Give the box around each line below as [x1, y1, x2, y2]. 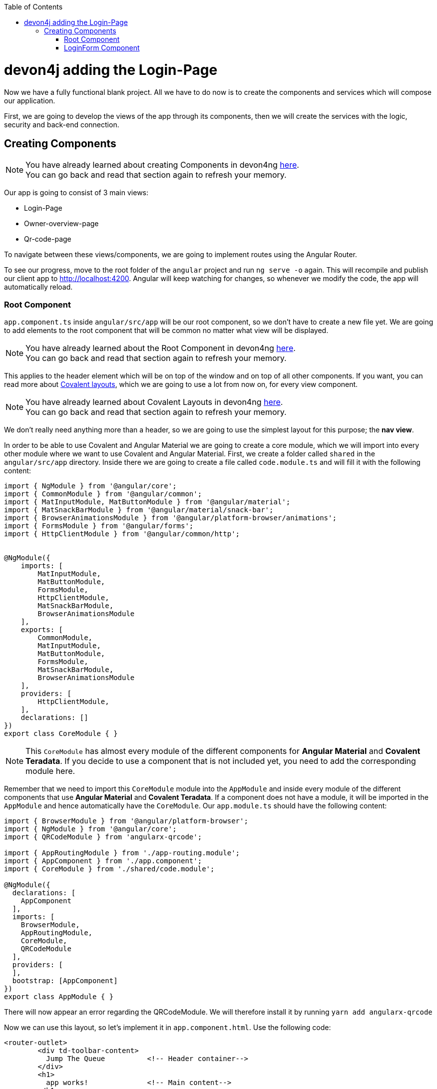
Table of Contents [4, 2, 63, 11]
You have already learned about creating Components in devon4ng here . [25, 160, 299, 170]
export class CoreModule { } [4, 729, 118, 738]
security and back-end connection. [4, 120, 119, 129]
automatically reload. [4, 283, 73, 292]
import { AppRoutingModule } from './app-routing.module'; [4, 849, 240, 857]
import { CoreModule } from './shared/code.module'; [4, 865, 215, 873]
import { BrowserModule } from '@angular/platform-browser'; [4, 817, 248, 825]
